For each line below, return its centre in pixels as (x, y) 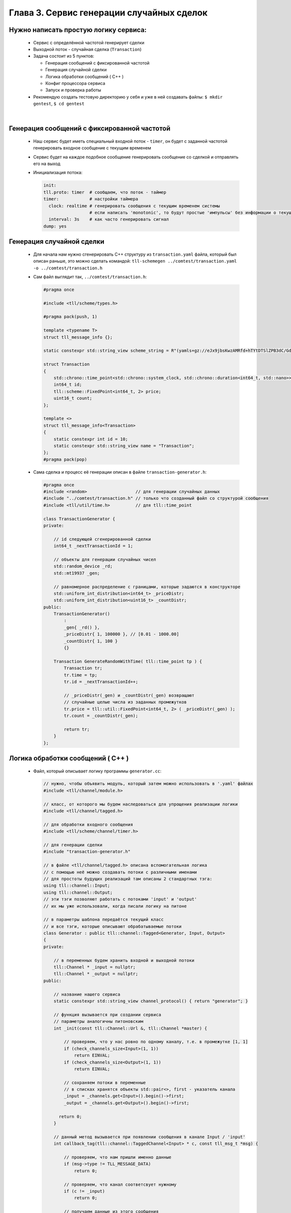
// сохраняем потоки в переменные (105, 1082)
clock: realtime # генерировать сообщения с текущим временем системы (134, 206)
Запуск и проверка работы (73, 90)
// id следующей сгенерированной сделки (102, 539)
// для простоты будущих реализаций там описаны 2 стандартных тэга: (128, 879)
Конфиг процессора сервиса (75, 83)
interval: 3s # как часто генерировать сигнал (109, 219)
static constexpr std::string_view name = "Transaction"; (124, 446)
